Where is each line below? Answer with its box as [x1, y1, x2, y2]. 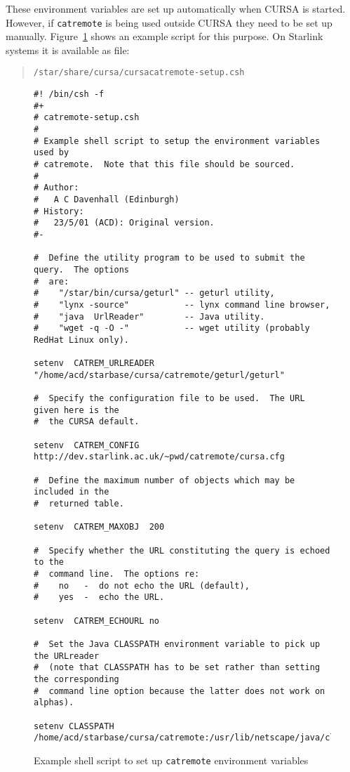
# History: [34, 206, 84, 216]
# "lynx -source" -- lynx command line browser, [34, 299, 330, 310]
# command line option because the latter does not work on [34, 686, 325, 696]
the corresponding [34, 674, 119, 684]
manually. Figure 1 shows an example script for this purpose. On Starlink [6, 29, 323, 44]
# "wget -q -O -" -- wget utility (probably [34, 323, 310, 334]
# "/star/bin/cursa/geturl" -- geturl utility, [34, 288, 275, 299]
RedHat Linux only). [34, 334, 130, 345]
